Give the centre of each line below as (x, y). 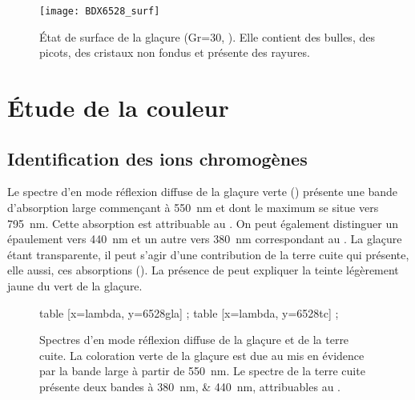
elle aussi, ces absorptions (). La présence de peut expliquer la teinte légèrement (203, 270)
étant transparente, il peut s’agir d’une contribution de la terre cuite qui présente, (208, 254)
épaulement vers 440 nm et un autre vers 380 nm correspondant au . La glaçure (205, 239)
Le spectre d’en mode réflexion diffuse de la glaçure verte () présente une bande (203, 192)
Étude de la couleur (118, 108)
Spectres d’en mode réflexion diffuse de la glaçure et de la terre (194, 340)
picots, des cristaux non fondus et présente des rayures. (175, 52)
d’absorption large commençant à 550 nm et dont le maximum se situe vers (193, 208)
